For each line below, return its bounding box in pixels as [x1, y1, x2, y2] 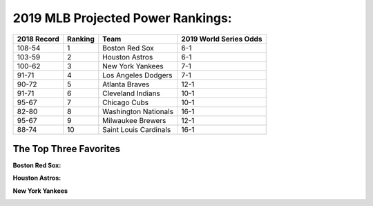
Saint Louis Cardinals [102, 124, 171, 134]
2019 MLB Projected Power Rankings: [12, 10, 232, 26]
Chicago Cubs [102, 97, 149, 107]
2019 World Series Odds [180, 34, 262, 44]
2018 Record [17, 34, 59, 44]
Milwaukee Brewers [102, 115, 166, 125]
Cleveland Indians [102, 88, 160, 98]
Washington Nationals [102, 106, 174, 116]
